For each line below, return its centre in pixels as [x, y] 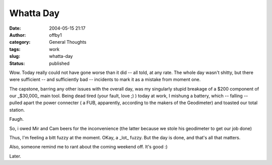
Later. [15, 156]
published [59, 63]
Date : [15, 28]
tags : [15, 49]
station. [17, 110]
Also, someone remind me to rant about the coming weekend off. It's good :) [89, 147]
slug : [15, 56]
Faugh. [16, 119]
